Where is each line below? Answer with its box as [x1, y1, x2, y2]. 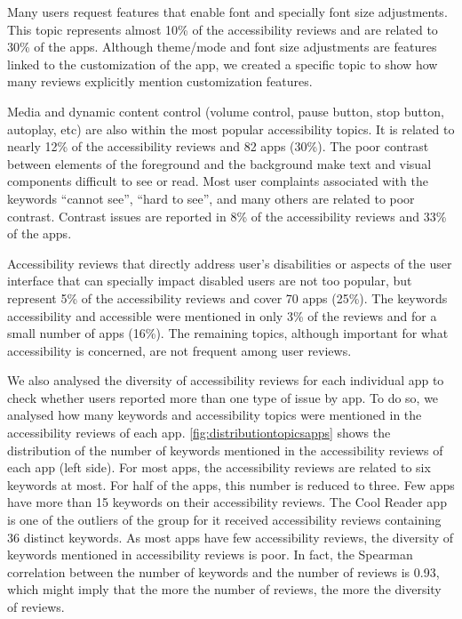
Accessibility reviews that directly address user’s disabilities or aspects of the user [7, 253, 452, 272]
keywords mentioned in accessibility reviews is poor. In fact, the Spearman [7, 545, 413, 564]
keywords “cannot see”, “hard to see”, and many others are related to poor [7, 189, 415, 207]
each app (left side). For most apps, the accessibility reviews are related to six [7, 458, 431, 477]
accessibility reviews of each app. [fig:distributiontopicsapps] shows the [7, 423, 391, 442]
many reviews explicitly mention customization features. [7, 72, 313, 91]
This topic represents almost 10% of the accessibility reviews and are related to [7, 20, 438, 38]
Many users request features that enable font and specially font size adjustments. [7, 3, 448, 20]
